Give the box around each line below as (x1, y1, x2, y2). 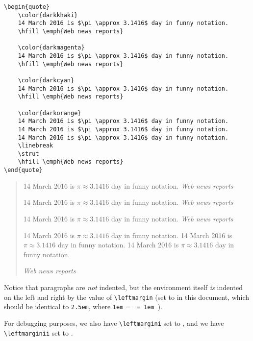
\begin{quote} (4, 3, 50, 10)
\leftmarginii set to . (4, 327, 73, 338)
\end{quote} (4, 167, 43, 174)
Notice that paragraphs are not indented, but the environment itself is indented (4, 282, 243, 292)
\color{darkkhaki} (18, 11, 78, 19)
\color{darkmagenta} (18, 44, 85, 51)
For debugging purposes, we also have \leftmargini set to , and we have (4, 317, 224, 328)
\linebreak (18, 142, 53, 149)
